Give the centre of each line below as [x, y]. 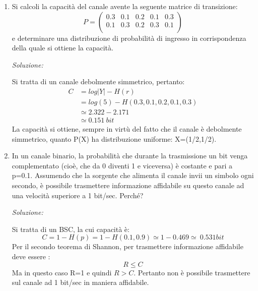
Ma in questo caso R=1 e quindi [62, 272]
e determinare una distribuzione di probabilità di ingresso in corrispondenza [129, 38]
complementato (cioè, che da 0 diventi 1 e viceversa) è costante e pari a [122, 165]
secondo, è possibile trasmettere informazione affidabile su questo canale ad [128, 185]
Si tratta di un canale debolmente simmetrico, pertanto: [98, 81]
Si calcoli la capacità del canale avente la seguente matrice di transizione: [125, 6]
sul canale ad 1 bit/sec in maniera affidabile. [80, 282]
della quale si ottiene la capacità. [62, 48]
